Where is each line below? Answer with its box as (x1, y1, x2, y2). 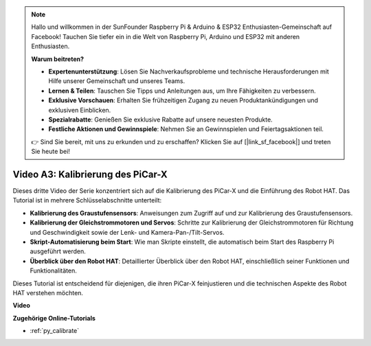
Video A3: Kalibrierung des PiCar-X (12, 168, 168, 180)
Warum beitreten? (31, 55, 85, 63)
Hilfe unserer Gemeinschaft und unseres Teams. (48, 77, 185, 85)
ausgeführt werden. (30, 247, 86, 255)
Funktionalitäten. (30, 266, 77, 275)
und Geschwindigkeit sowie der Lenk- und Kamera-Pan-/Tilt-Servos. (30, 228, 225, 236)
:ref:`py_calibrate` (30, 327, 80, 335)
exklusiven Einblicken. (48, 106, 111, 114)
